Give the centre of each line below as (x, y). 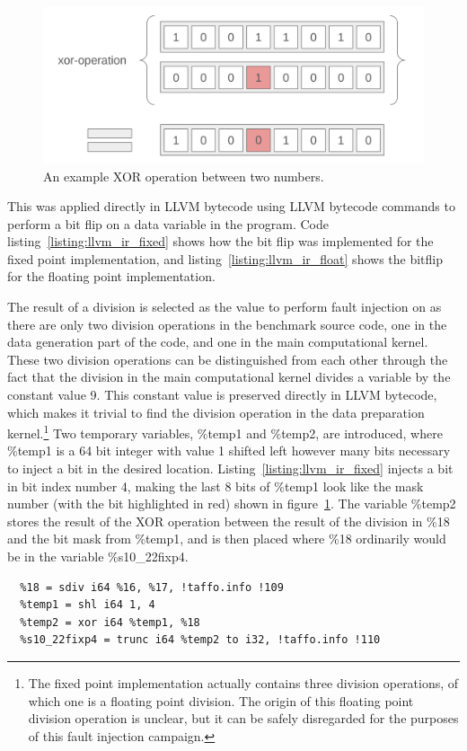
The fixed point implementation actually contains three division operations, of (243, 683)
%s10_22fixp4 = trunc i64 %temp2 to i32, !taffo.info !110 (200, 640)
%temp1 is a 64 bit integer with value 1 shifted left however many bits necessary (229, 451)
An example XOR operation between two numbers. (184, 176)
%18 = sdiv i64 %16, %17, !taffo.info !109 (152, 587)
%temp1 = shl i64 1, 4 (88, 605)
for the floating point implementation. (111, 276)
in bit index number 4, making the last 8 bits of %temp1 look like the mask (216, 486)
